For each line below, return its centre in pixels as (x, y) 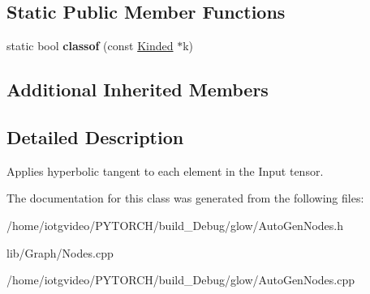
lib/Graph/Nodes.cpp (60, 252)
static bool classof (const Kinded (90, 46)
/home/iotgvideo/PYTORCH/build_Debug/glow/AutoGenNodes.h (175, 225)
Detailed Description (95, 136)
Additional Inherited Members (138, 89)
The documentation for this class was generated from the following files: (185, 198)
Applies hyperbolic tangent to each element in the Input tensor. (165, 170)
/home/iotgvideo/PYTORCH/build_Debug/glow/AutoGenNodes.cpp (181, 280)
